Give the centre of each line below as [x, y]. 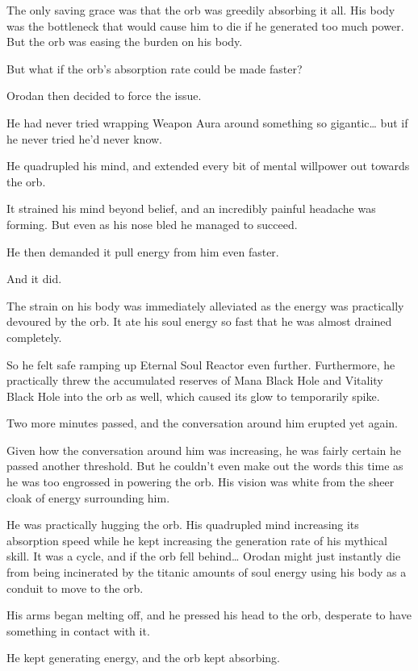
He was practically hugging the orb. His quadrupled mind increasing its [183, 525]
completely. [34, 337]
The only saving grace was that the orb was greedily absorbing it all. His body [201, 10]
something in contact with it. [78, 630]
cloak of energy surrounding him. [88, 497]
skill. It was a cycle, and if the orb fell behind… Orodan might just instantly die [204, 556]
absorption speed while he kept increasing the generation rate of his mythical [197, 540]
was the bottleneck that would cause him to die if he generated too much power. [205, 25]
